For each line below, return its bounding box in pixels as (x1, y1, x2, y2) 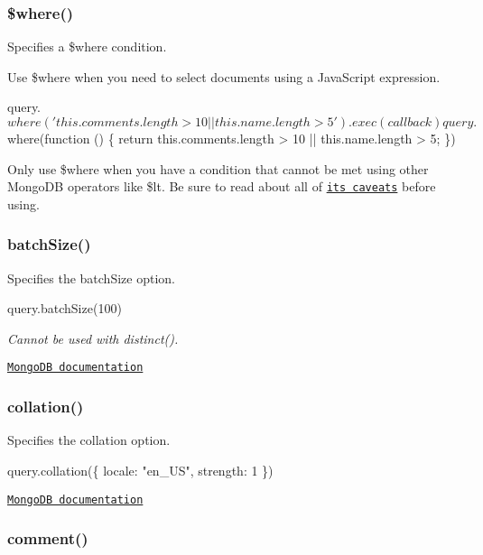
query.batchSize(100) (7, 299, 122, 318)
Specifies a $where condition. (7, 37, 167, 56)
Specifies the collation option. (7, 430, 171, 449)
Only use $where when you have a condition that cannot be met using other (7, 159, 429, 178)
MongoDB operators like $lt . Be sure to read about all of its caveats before (7, 177, 436, 196)
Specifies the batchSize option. (7, 268, 175, 287)
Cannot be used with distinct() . (7, 328, 179, 347)
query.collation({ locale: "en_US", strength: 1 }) (7, 460, 274, 479)
